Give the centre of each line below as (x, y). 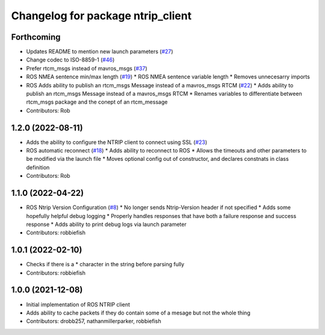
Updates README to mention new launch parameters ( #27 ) (100, 52)
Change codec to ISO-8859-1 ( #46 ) (70, 60)
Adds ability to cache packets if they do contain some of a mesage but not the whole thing (138, 313)
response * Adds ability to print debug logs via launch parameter (106, 224)
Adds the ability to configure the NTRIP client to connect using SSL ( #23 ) (117, 142)
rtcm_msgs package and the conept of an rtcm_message (97, 102)
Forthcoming (36, 37)
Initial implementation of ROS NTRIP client (78, 304)
